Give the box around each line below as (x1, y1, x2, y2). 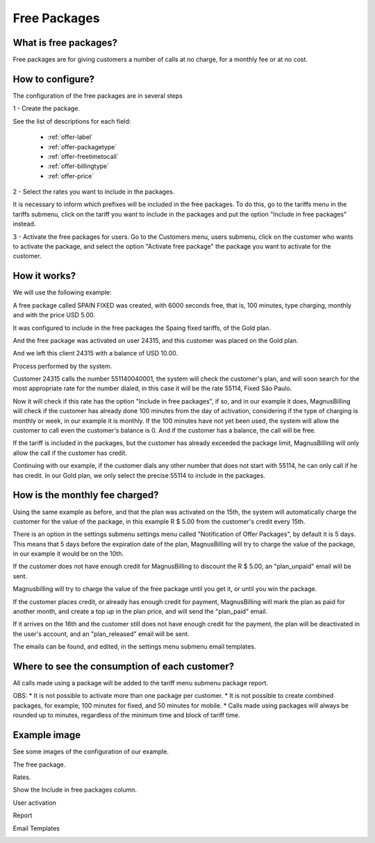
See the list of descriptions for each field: (12, 117, 131, 125)
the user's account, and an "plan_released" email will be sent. (12, 629, 190, 638)
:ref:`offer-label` (47, 133, 93, 142)
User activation (12, 799, 57, 807)
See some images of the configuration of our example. (12, 747, 169, 756)
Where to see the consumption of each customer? (12, 660, 235, 672)
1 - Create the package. (12, 104, 80, 112)
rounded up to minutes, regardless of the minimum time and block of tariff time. (12, 711, 240, 719)
